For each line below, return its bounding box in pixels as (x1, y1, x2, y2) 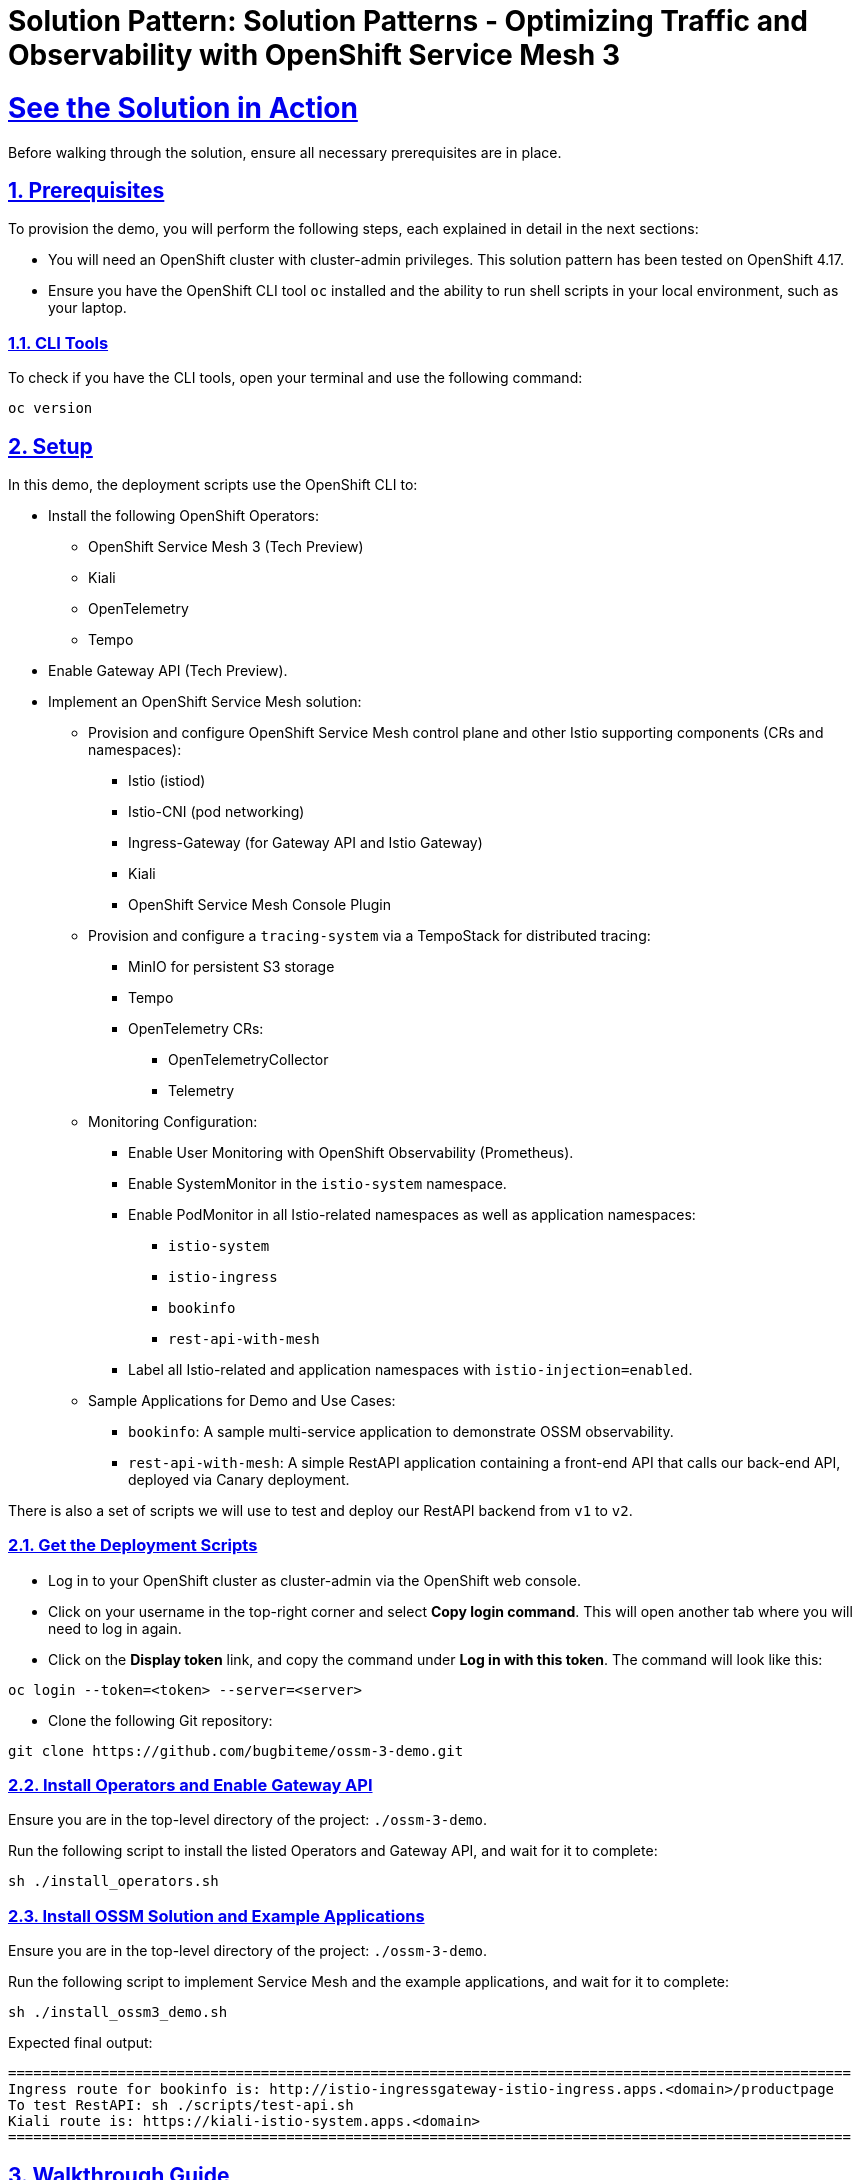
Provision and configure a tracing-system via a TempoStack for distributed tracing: (88, 926, 651, 944)
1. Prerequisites (8, 177, 165, 203)
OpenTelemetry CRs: (128, 1019, 264, 1037)
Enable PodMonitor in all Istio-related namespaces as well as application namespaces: (128, 1205, 696, 1223)
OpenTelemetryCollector (168, 1050, 329, 1068)
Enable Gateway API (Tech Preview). (48, 661, 288, 679)
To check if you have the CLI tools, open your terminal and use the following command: (8, 369, 583, 387)
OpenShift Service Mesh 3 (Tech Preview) (88, 537, 364, 555)
